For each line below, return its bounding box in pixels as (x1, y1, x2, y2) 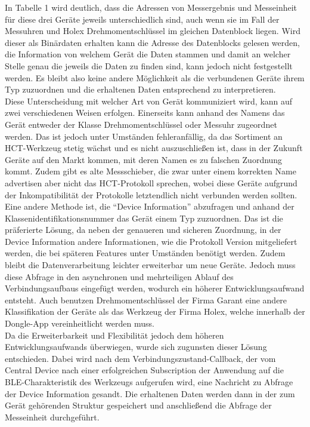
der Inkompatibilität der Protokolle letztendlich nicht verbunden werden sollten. (5, 188, 297, 201)
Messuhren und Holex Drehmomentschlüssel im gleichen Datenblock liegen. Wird (5, 24, 300, 37)
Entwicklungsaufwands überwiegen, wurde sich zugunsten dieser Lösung (5, 340, 267, 353)
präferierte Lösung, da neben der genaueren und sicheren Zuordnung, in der (5, 223, 281, 236)
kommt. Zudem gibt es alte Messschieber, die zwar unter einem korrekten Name (5, 165, 296, 177)
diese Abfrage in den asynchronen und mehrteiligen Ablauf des (5, 270, 234, 282)
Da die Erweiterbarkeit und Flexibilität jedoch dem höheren (5, 328, 224, 341)
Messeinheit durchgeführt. (5, 410, 100, 423)
